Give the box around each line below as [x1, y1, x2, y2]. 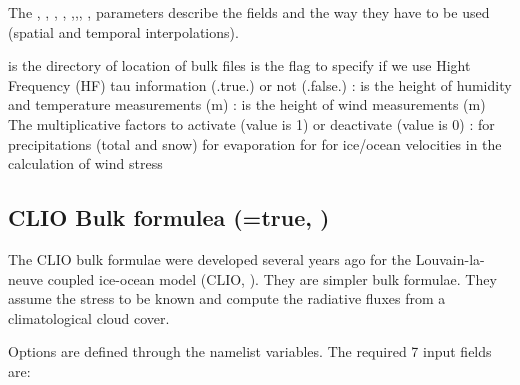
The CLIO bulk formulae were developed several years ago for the [8, 248, 412, 269]
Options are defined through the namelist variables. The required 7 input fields [8, 341, 492, 362]
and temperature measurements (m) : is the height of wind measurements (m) [8, 94, 486, 115]
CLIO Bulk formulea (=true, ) [8, 202, 330, 233]
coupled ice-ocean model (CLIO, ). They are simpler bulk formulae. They [47, 268, 497, 289]
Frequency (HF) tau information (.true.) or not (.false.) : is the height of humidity [8, 74, 512, 95]
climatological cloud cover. [8, 307, 170, 328]
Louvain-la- [415, 248, 485, 269]
